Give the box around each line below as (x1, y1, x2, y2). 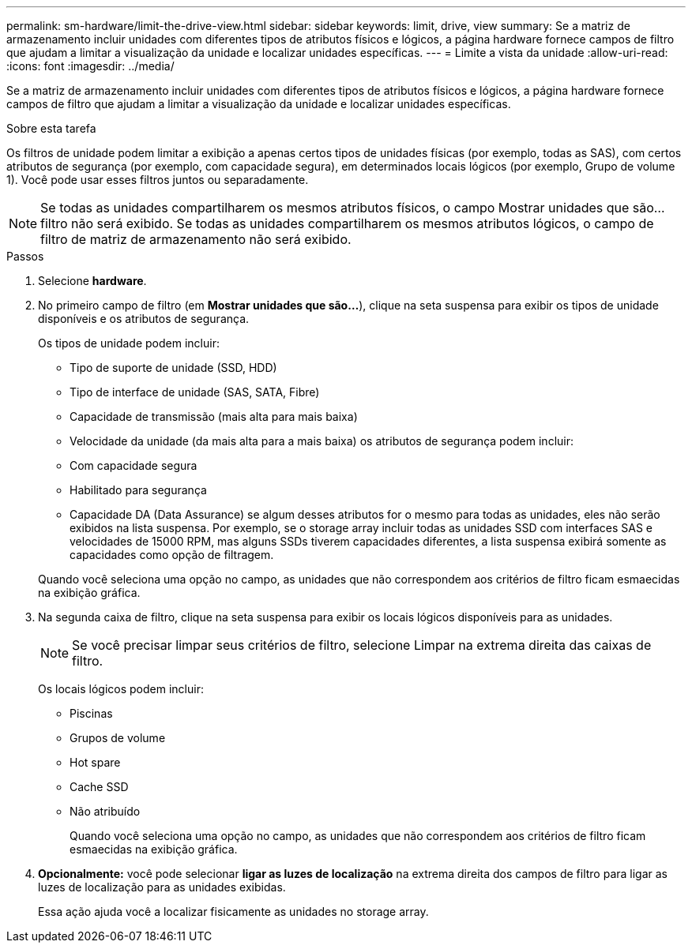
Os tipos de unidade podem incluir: (38, 336, 220, 350)
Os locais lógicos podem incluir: (38, 682, 204, 696)
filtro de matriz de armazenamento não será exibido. (40, 231, 352, 247)
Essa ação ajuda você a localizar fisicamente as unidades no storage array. (38, 905, 429, 918)
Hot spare (70, 756, 121, 769)
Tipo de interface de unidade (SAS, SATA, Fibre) (70, 385, 320, 399)
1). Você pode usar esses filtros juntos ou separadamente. (6, 173, 309, 186)
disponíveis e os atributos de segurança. (38, 312, 250, 325)
